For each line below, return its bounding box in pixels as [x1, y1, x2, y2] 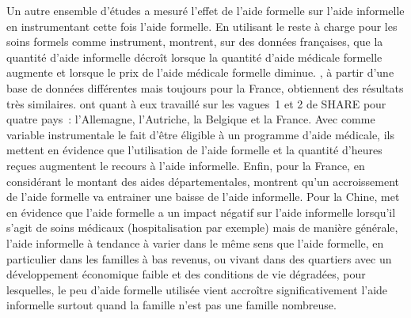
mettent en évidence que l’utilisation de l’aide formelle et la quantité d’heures [6, 142, 382, 158]
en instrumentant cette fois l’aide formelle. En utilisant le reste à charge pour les [6, 17, 398, 34]
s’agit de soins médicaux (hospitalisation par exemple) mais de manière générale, [6, 219, 398, 236]
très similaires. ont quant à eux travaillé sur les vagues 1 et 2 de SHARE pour [6, 95, 386, 112]
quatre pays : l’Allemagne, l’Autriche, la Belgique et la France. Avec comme [6, 111, 375, 127]
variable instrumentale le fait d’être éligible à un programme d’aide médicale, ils [6, 126, 394, 142]
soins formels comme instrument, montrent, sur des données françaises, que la [6, 33, 383, 50]
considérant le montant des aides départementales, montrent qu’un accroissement [6, 172, 400, 189]
